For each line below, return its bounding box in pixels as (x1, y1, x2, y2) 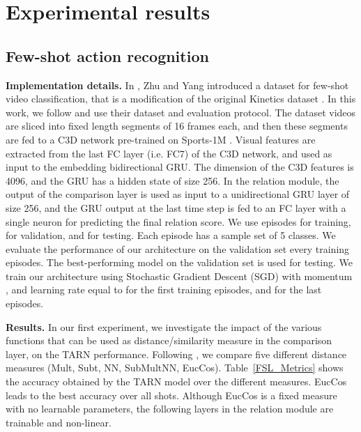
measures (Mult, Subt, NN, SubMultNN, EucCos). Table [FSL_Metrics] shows (6, 360, 344, 375)
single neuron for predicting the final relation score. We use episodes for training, (6, 214, 351, 229)
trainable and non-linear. (6, 415, 112, 429)
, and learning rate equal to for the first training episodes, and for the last (6, 282, 322, 297)
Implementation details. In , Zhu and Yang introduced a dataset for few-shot (6, 77, 349, 92)
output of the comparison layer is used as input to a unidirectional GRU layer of (6, 187, 350, 201)
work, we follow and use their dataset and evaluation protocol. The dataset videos (6, 105, 356, 119)
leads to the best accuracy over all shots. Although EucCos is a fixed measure (6, 387, 337, 402)
